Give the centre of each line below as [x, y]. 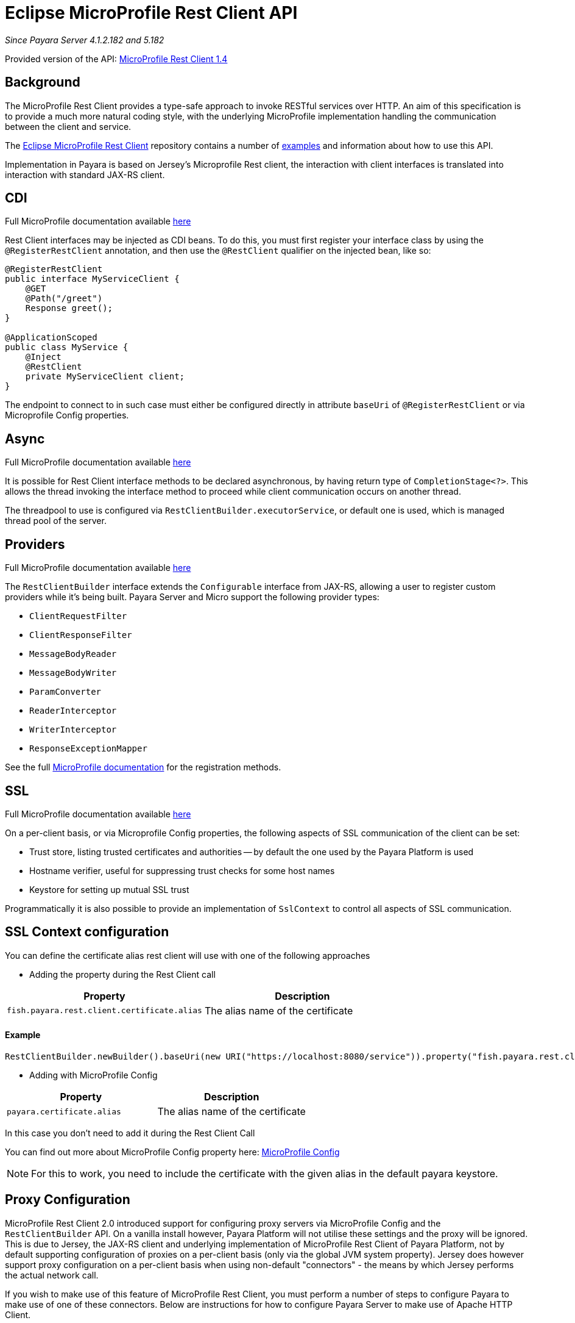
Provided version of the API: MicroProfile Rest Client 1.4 [116, 59]
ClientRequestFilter [78, 616]
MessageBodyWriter [73, 673]
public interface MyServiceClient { [92, 279]
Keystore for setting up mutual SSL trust [109, 889]
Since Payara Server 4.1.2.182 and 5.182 [85, 40]
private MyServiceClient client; [105, 377]
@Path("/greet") [64, 299]
